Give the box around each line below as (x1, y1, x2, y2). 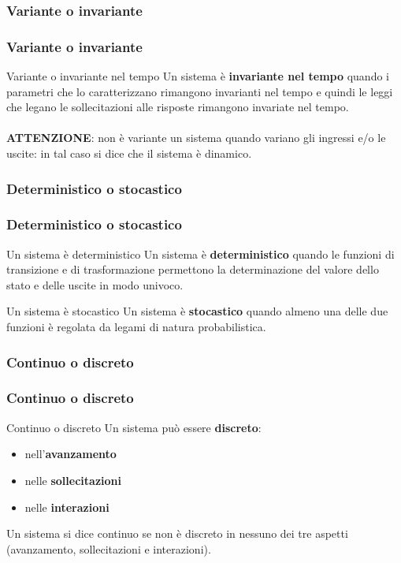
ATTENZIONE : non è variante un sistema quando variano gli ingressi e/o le (6, 129, 386, 146)
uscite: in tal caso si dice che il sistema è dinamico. (6, 145, 252, 162)
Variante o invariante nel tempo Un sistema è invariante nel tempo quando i (6, 68, 389, 84)
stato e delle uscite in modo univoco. (6, 276, 184, 293)
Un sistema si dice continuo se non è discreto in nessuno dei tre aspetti (6, 525, 348, 542)
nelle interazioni (24, 498, 110, 515)
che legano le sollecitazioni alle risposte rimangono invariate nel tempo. (6, 99, 349, 115)
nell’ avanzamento (24, 446, 117, 462)
